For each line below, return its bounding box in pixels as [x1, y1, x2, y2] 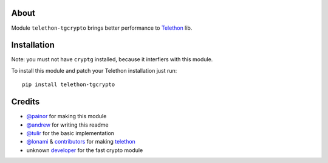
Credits [11, 97, 40, 107]
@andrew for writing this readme [26, 121, 109, 128]
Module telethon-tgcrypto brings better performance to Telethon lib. [11, 24, 193, 32]
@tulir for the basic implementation [26, 129, 115, 136]
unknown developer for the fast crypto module [26, 146, 143, 154]
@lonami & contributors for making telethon [26, 138, 136, 145]
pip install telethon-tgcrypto [22, 81, 115, 88]
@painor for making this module [26, 113, 107, 120]
